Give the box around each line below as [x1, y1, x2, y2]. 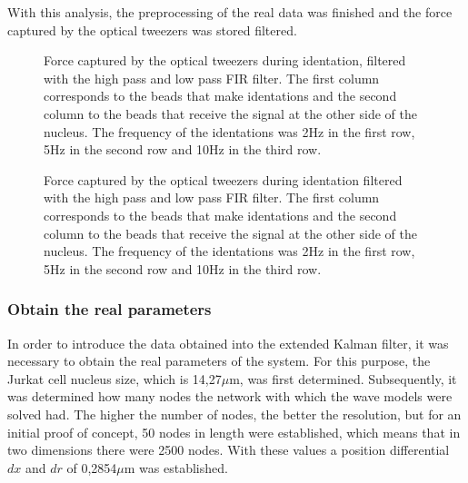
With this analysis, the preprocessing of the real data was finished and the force [7, 3, 453, 21]
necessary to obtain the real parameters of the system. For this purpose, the [7, 351, 431, 370]
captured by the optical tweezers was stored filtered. [7, 20, 297, 39]
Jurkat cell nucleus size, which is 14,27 [7, 369, 222, 388]
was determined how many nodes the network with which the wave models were [7, 387, 453, 406]
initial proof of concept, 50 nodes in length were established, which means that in [7, 422, 461, 441]
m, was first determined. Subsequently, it [229, 369, 457, 388]
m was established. [124, 458, 228, 477]
